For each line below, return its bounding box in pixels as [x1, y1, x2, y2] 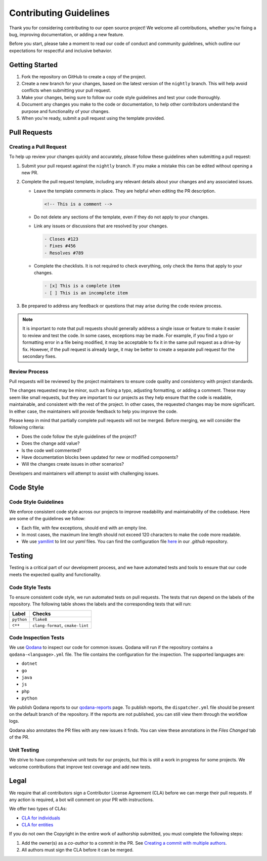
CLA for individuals [21, 815, 60, 821]
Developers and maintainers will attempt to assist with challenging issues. [9, 470, 159, 476]
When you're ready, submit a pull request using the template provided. [21, 115, 165, 121]
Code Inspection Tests [9, 634, 64, 641]
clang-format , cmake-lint [32, 622, 89, 629]
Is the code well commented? [21, 447, 82, 453]
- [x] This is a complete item [44, 283, 121, 289]
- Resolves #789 [44, 250, 84, 256]
